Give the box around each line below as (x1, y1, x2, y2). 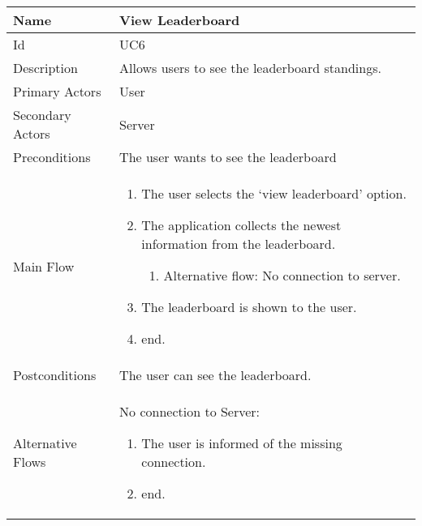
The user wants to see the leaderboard (119, 148, 337, 166)
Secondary (13, 105, 71, 124)
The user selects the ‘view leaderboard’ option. (141, 184, 407, 203)
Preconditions (13, 148, 91, 166)
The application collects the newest (141, 216, 342, 234)
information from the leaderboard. (141, 234, 336, 253)
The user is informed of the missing (141, 434, 342, 452)
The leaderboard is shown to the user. (141, 297, 357, 316)
